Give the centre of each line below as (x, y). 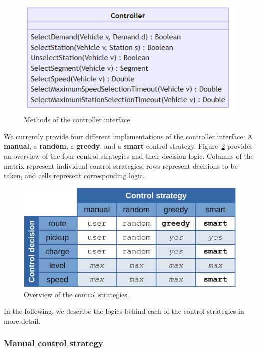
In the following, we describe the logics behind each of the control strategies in (124, 311)
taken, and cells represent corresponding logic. (74, 175)
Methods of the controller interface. (78, 119)
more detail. (22, 321)
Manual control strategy (54, 343)
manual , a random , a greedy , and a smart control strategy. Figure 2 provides (128, 146)
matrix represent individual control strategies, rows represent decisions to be (121, 165)
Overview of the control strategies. (77, 294)
